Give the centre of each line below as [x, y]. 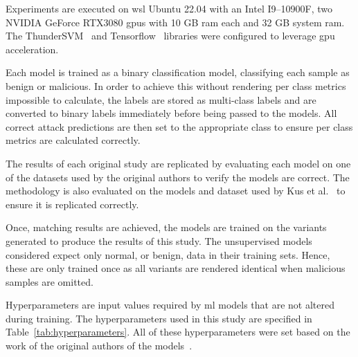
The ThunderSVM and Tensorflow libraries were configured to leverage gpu [170, 36]
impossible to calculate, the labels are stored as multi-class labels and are [161, 99]
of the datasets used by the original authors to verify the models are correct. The [178, 177]
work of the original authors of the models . [99, 346]
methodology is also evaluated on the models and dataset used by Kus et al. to [176, 191]
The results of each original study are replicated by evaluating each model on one [178, 163]
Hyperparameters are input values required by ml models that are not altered [170, 305]
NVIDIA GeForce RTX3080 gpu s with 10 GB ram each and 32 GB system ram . [175, 22]
